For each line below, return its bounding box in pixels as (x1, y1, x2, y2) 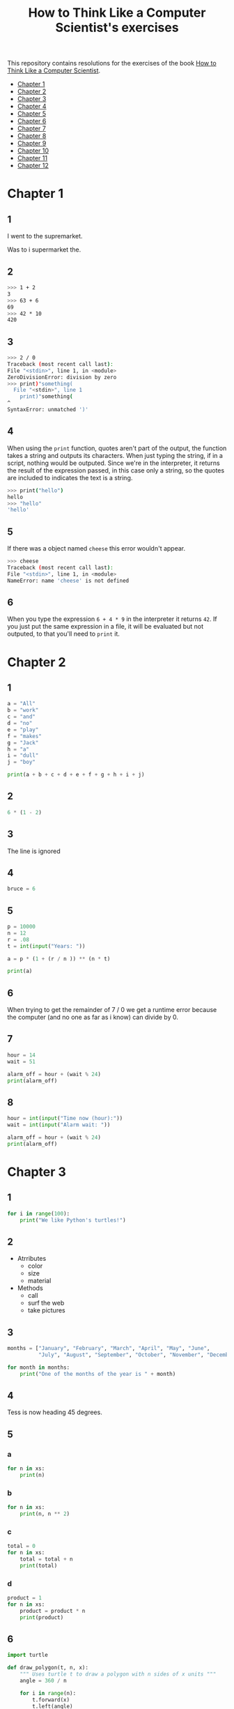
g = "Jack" (7, 739, 39, 746)
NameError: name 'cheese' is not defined (7, 577, 130, 584)
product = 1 (7, 1594, 42, 1601)
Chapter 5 (17, 109, 47, 118)
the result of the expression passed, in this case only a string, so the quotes (7, 466, 225, 475)
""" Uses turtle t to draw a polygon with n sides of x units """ (19, 1671, 217, 1678)
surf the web (27, 1298, 65, 1308)
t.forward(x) (32, 1696, 70, 1703)
